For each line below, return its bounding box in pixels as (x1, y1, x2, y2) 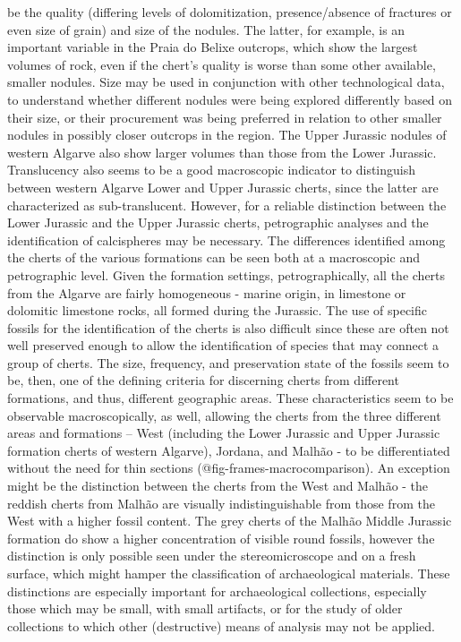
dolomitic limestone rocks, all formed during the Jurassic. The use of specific (7, 301, 428, 320)
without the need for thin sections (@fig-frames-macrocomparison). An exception (7, 458, 450, 477)
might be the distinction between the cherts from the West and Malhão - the (7, 476, 429, 495)
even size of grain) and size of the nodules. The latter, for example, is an (7, 20, 406, 39)
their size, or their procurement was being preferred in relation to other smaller (7, 107, 442, 126)
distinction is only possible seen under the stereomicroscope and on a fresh (7, 546, 416, 565)
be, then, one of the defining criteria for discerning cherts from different (7, 371, 399, 389)
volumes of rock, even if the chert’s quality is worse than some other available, (7, 55, 436, 73)
